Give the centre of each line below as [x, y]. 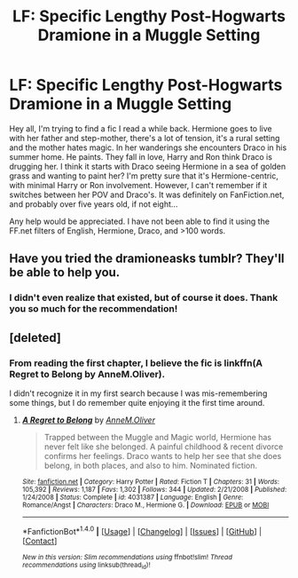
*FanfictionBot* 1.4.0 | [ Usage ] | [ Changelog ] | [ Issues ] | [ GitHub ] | [142, 530]
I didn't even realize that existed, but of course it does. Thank [144, 297]
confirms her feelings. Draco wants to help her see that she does [163, 455]
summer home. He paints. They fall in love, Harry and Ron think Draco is [141, 156]
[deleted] [35, 338]
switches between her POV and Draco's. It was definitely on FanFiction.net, [147, 194]
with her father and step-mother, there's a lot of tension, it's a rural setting [145, 138]
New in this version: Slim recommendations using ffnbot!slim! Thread [127, 557]
